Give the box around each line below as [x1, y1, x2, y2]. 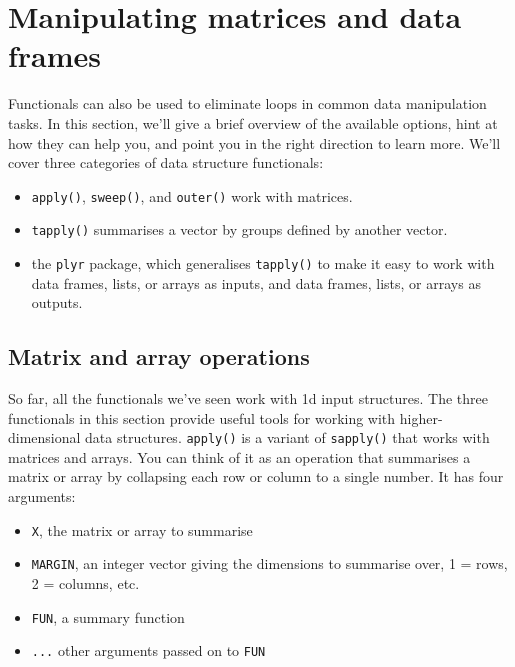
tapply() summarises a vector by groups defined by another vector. [31, 219, 448, 240]
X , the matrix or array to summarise [31, 519, 253, 540]
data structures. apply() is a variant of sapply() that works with [85, 427, 490, 448]
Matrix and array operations [8, 341, 310, 372]
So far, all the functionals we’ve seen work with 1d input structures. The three [8, 388, 489, 409]
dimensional [8, 427, 81, 448]
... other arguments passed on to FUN [31, 640, 266, 661]
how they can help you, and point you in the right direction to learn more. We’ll [8, 132, 501, 153]
